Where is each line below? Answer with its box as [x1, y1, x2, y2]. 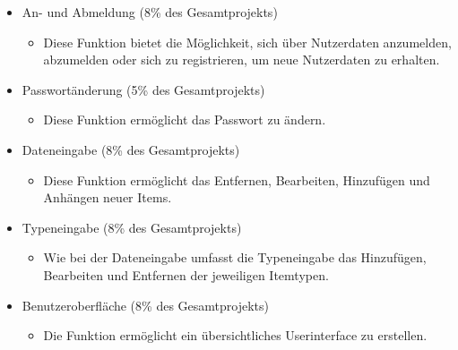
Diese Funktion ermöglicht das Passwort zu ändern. [43, 110, 326, 129]
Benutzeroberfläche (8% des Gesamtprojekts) [22, 295, 269, 314]
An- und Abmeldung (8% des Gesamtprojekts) [22, 3, 278, 21]
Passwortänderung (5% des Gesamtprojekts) [22, 80, 265, 98]
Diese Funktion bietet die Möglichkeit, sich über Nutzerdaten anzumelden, [43, 32, 452, 51]
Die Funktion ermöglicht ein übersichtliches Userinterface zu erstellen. [43, 326, 428, 345]
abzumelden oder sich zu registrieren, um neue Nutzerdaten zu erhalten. [43, 50, 440, 69]
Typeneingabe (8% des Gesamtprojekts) [22, 218, 242, 236]
